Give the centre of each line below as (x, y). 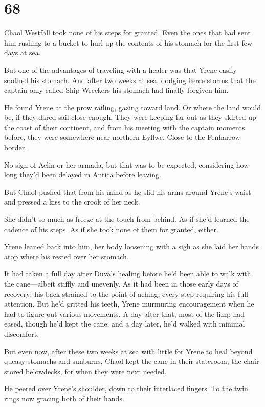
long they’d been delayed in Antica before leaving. (83, 175)
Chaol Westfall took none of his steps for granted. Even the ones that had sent (127, 33)
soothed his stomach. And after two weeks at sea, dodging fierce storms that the (130, 80)
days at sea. (23, 53)
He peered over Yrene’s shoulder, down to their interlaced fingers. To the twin (126, 388)
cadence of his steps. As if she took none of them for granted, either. (111, 229)
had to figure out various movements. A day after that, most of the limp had (125, 313)
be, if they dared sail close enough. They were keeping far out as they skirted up (130, 117)
